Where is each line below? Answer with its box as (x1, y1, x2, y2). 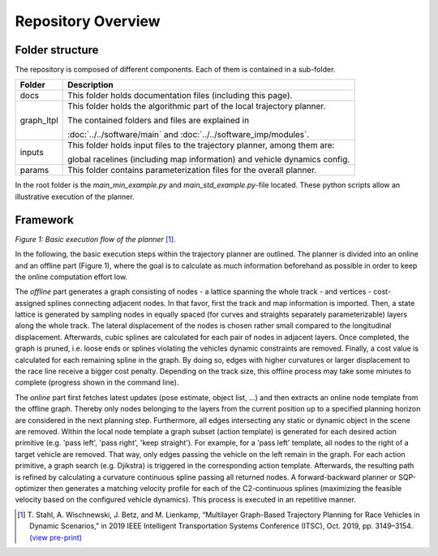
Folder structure (15, 43, 99, 57)
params (19, 165, 49, 176)
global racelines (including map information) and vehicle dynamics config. (67, 154, 350, 166)
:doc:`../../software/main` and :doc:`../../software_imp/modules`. (67, 129, 310, 140)
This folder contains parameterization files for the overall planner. (67, 165, 317, 176)
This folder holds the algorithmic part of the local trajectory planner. (67, 101, 326, 112)
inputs (19, 147, 44, 158)
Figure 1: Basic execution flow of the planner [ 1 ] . (15, 234, 176, 244)
